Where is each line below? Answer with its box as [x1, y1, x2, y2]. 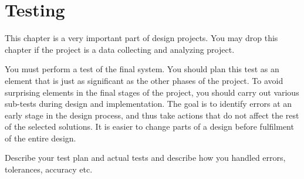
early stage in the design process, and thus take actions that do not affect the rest [5, 109, 299, 121]
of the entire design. [5, 131, 76, 144]
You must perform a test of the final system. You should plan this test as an [5, 63, 279, 75]
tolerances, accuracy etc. [5, 163, 93, 175]
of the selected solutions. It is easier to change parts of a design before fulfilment [5, 120, 294, 133]
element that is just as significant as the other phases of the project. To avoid [5, 74, 283, 86]
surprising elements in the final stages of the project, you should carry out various [5, 86, 299, 98]
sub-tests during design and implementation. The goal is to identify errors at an [5, 97, 292, 110]
